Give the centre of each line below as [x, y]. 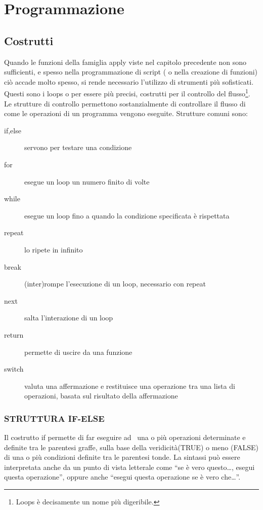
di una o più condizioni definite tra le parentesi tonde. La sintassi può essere [122, 457]
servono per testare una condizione [78, 147]
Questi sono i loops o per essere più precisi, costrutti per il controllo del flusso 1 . [127, 93]
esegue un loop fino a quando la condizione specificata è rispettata [127, 215]
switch [14, 369]
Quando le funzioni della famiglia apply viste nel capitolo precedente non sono [125, 62]
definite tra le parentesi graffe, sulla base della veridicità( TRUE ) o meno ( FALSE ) [131, 447]
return [14, 334]
